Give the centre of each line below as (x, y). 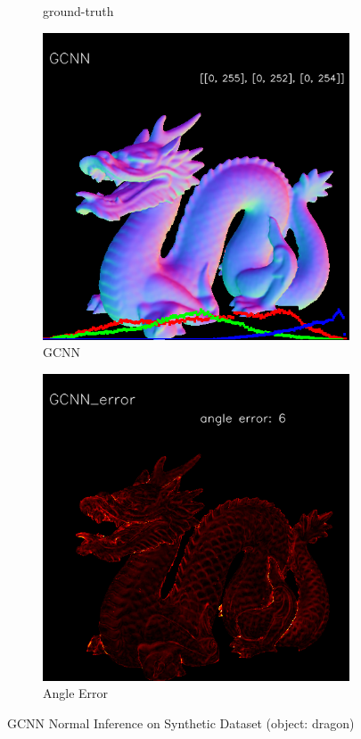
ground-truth (78, 11)
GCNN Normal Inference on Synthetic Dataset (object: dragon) (181, 722)
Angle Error (76, 693)
